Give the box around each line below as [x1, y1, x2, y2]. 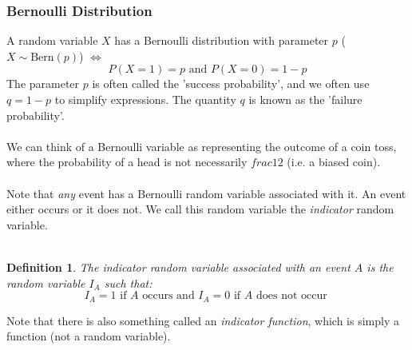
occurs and [142, 290, 195, 302]
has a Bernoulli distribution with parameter [114, 32, 329, 49]
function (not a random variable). [6, 328, 171, 344]
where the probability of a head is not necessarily [6, 153, 248, 170]
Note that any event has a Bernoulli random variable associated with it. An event [6, 185, 406, 201]
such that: [104, 274, 153, 291]
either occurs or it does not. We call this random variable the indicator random [6, 201, 394, 217]
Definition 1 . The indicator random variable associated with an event [6, 258, 351, 275]
